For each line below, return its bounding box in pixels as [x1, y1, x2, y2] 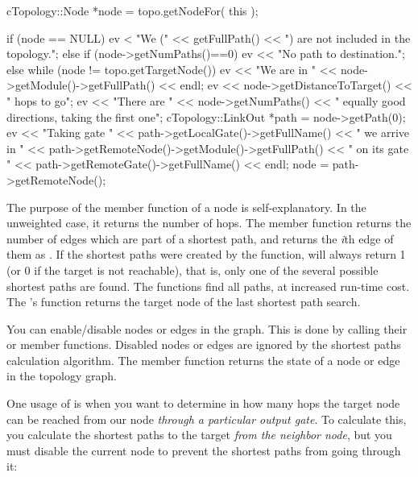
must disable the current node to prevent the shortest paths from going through [6, 442, 401, 458]
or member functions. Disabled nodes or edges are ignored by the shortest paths [6, 336, 401, 353]
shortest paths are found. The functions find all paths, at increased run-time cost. [6, 277, 410, 294]
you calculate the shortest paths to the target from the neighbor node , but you [6, 426, 392, 443]
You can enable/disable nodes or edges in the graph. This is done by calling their [6, 320, 408, 337]
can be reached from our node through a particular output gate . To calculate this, [6, 410, 407, 427]
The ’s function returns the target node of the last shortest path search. [6, 293, 361, 310]
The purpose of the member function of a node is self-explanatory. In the [6, 198, 366, 215]
